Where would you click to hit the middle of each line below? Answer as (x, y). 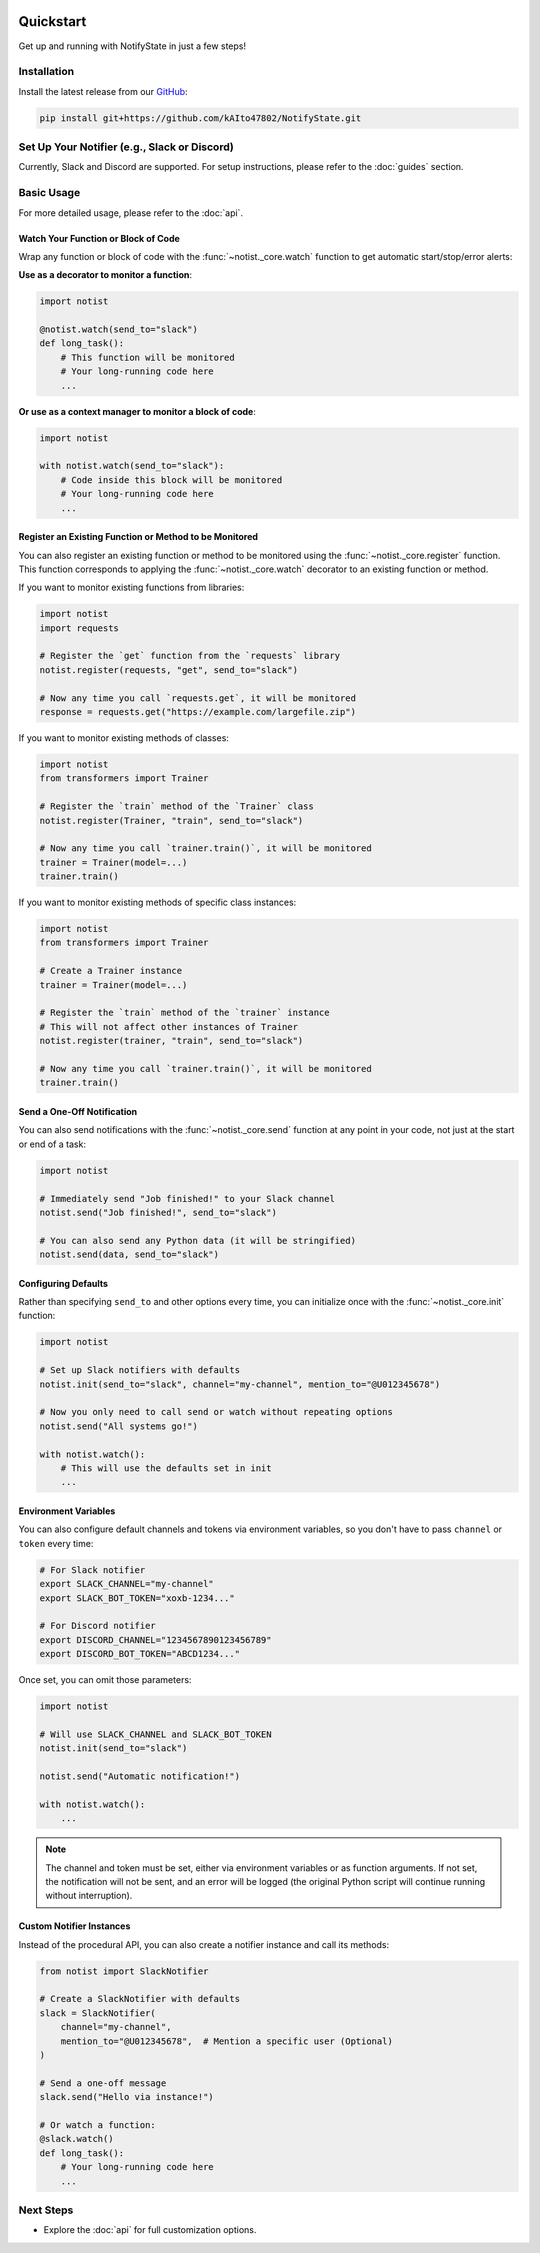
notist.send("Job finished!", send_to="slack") (158, 1212)
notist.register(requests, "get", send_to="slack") (169, 669)
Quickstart (52, 21)
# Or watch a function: (98, 2124)
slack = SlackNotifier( (98, 2013)
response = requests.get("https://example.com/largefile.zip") (198, 712)
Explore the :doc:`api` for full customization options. (150, 2230)
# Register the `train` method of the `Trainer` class (176, 806)
